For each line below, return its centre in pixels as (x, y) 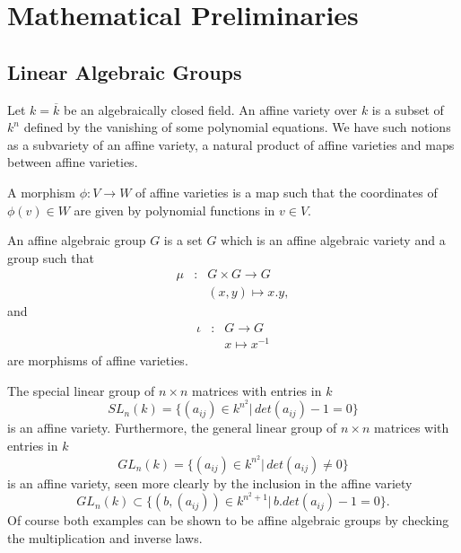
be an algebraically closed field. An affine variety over (210, 109)
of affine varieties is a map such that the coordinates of (287, 192)
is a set (183, 240)
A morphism (41, 192)
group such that (51, 257)
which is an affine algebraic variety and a (333, 240)
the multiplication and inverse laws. (105, 537)
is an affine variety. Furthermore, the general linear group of (172, 428)
